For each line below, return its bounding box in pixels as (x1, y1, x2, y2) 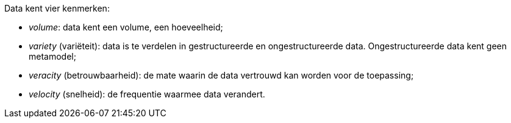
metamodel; (29, 51, 76, 61)
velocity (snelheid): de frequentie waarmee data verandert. (29, 89, 265, 99)
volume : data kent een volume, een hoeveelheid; (29, 22, 223, 32)
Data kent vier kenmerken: (4, 3, 110, 13)
